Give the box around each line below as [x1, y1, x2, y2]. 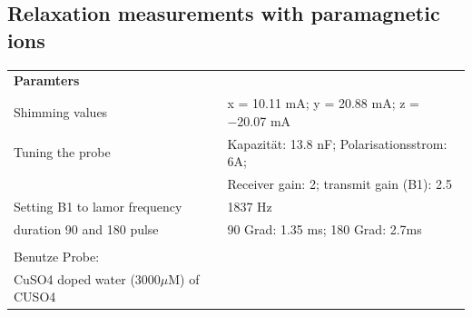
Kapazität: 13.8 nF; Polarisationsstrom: [227, 134, 447, 153]
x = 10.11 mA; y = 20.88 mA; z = [227, 94, 419, 113]
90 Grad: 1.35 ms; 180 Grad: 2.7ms [227, 219, 422, 238]
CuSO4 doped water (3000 [14, 269, 161, 288]
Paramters [14, 71, 80, 90]
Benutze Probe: [14, 246, 100, 265]
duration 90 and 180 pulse [14, 219, 159, 238]
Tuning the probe [14, 143, 111, 162]
